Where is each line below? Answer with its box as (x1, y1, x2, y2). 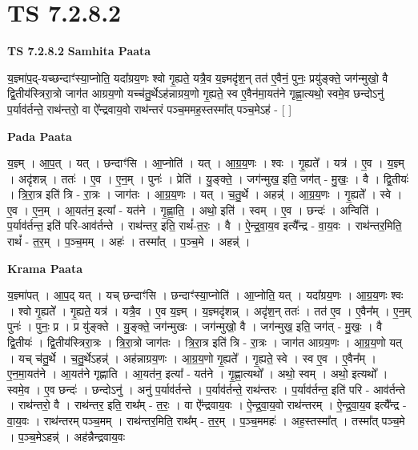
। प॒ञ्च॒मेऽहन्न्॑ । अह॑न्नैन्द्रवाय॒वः (7, 428, 125, 444)
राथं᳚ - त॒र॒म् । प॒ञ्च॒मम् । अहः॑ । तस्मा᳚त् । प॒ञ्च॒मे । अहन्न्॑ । (7, 233, 251, 250)
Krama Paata (7, 259, 82, 276)
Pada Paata (7, 127, 72, 144)
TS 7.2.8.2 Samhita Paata (7, 42, 151, 59)
